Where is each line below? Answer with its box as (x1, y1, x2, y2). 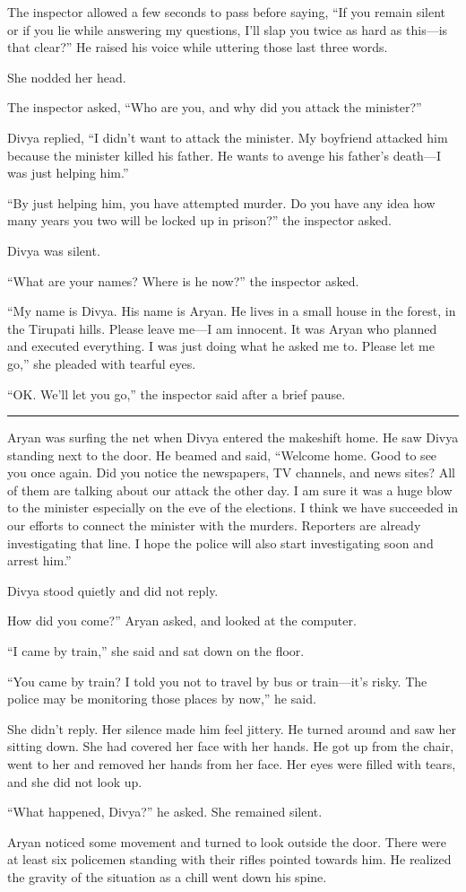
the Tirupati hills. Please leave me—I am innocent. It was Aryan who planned (7, 319, 437, 337)
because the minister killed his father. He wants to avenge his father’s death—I (7, 145, 441, 164)
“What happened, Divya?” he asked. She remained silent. (7, 802, 323, 821)
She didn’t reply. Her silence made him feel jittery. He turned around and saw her (7, 719, 456, 738)
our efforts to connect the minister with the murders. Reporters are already (7, 516, 421, 535)
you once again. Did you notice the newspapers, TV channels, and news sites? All (7, 463, 455, 482)
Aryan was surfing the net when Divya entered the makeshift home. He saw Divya (7, 428, 459, 447)
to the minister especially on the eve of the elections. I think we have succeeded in (7, 498, 459, 517)
